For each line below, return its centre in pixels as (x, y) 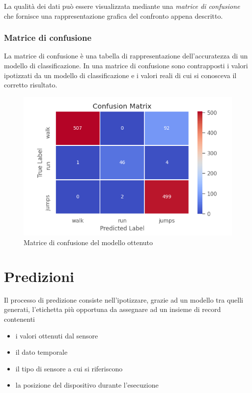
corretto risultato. (31, 85)
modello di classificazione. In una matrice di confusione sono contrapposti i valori (126, 65)
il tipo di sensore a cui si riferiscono (69, 368)
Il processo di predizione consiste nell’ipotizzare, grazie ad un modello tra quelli (124, 299)
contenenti (19, 319)
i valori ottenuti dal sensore (57, 335)
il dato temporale (42, 352)
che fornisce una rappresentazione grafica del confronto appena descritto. (113, 15)
